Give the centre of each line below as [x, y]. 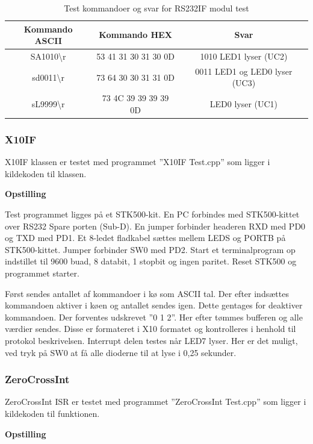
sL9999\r [48, 104]
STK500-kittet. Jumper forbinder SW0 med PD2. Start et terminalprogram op [150, 249]
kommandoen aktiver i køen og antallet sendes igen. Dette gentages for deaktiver [154, 305]
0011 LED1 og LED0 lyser [244, 71]
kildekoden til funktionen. [52, 413]
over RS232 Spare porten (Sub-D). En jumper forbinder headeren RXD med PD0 [155, 226]
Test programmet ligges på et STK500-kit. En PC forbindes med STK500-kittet [152, 214]
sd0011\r [48, 77]
